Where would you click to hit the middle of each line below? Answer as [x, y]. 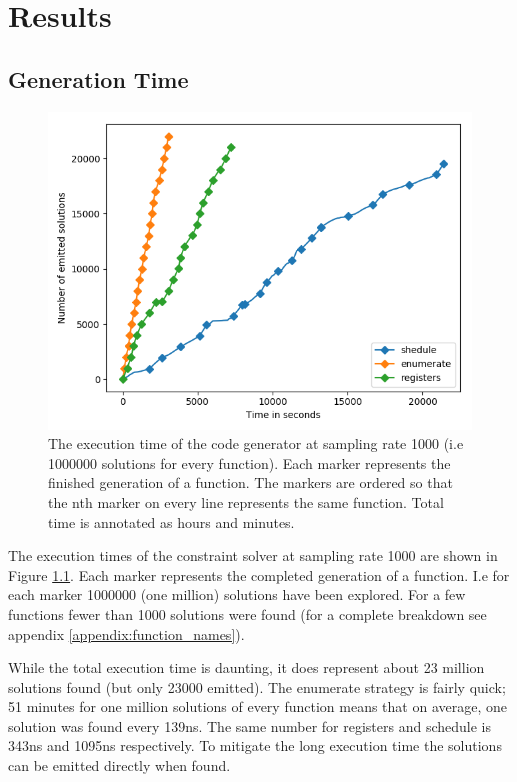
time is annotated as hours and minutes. [171, 521]
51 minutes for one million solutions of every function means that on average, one [257, 706]
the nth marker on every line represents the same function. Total [246, 501]
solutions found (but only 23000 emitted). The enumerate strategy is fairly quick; [257, 686]
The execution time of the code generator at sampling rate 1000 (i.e [256, 443]
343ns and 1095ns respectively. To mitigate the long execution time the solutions [255, 745]
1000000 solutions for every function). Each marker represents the [249, 462]
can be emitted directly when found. [119, 765]
